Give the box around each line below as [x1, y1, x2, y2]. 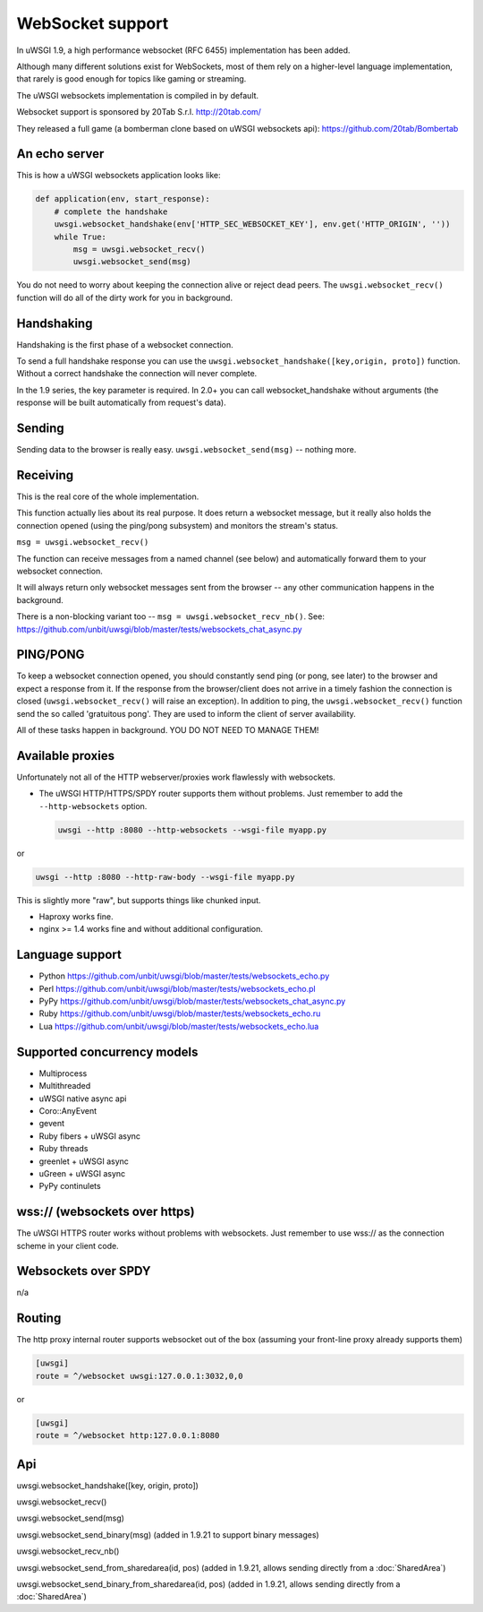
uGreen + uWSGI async [38, 1168, 126, 1178]
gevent [38, 1118, 65, 1129]
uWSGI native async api [38, 1093, 127, 1104]
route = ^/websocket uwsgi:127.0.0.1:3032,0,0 [35, 1371, 243, 1381]
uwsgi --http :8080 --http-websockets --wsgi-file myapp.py [57, 824, 327, 835]
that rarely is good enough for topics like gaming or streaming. [16, 73, 247, 84]
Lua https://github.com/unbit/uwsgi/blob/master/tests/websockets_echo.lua [38, 1021, 319, 1031]
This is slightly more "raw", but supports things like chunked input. [16, 894, 261, 905]
